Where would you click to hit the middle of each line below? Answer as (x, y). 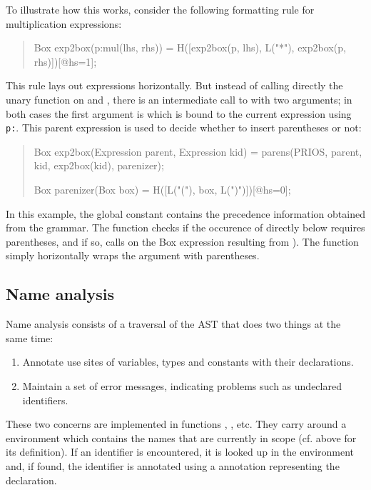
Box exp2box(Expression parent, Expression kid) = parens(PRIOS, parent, (198, 151)
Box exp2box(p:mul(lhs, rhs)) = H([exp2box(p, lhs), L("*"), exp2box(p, (190, 47)
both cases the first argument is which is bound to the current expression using (179, 113)
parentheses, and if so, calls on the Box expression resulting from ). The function (182, 241)
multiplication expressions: (64, 23)
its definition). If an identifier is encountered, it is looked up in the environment (180, 452)
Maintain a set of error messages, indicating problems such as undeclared (182, 385)
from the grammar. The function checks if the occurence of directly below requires (185, 227)
